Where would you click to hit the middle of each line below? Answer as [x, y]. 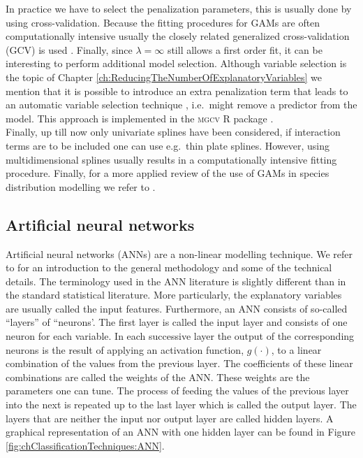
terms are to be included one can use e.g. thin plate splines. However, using [168, 145]
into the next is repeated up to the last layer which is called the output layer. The [181, 405]
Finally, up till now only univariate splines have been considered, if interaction [173, 132]
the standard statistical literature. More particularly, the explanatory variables [174, 295]
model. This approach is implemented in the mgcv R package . [140, 118]
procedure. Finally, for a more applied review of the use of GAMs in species [168, 173]
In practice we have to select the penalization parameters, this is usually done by [179, 8]
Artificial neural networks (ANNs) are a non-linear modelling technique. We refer [179, 253]
